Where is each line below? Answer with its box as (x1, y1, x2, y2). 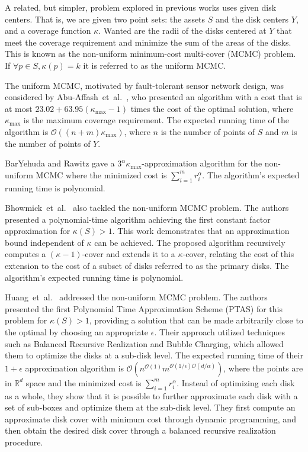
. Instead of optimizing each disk (177, 376, 295, 389)
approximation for (5, 225, 70, 237)
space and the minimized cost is (25, 376, 142, 389)
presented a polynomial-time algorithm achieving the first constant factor (5, 213, 271, 225)
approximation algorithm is (25, 361, 124, 374)
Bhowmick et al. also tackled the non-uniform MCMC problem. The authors (5, 201, 289, 214)
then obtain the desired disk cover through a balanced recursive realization (5, 424, 276, 437)
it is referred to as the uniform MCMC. (83, 59, 226, 71)
